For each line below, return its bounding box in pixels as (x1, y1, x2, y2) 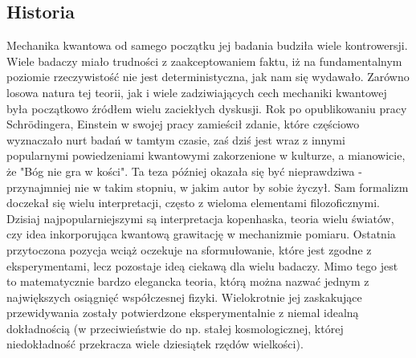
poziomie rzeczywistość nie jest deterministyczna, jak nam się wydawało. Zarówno (6, 68, 410, 85)
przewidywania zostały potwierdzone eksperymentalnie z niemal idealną (6, 304, 359, 321)
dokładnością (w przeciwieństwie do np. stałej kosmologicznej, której (6, 319, 344, 336)
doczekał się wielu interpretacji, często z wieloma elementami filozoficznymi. (6, 194, 380, 211)
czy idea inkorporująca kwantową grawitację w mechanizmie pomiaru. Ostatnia (6, 226, 396, 242)
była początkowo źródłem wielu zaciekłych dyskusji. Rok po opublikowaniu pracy (6, 100, 407, 116)
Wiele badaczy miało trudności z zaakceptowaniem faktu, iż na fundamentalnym (6, 52, 402, 69)
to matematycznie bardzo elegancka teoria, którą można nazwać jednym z (6, 273, 369, 290)
